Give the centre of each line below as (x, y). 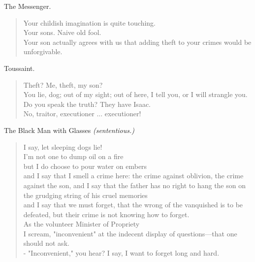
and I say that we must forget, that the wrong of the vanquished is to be (133, 205)
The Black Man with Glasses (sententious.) (69, 130)
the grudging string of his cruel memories (85, 195)
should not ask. (46, 243)
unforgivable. (43, 51)
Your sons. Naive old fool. (62, 32)
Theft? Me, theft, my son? (63, 84)
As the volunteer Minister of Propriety (81, 224)
